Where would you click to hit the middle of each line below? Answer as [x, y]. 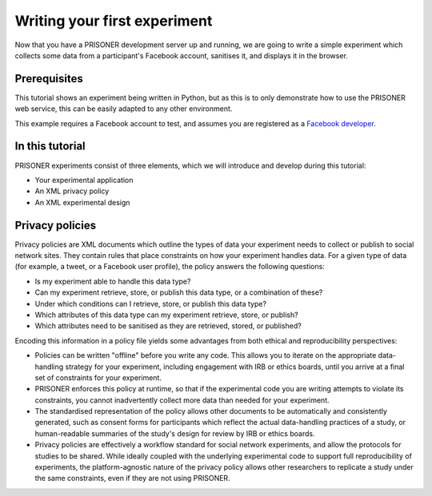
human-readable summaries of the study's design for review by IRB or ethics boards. [175, 433]
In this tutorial [50, 147]
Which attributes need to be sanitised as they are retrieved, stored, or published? [168, 326]
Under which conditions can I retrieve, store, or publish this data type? [151, 304]
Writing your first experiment [114, 21]
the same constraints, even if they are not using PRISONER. [133, 478]
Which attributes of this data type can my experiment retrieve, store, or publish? [167, 315]
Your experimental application [84, 180]
